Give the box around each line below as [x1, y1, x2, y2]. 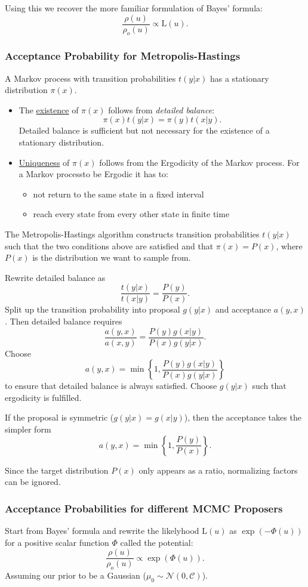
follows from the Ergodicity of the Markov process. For [99, 156, 300, 168]
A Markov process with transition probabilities [5, 72, 176, 84]
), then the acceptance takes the [184, 411, 301, 424]
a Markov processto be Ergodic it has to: [19, 168, 169, 180]
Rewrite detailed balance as [5, 271, 106, 283]
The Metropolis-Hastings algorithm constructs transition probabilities [5, 228, 260, 240]
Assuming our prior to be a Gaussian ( [5, 569, 146, 582]
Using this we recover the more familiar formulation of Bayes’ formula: [5, 2, 263, 14]
